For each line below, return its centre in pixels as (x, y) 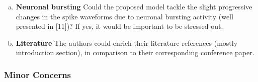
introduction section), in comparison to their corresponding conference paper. (135, 52)
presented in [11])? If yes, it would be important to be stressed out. (119, 26)
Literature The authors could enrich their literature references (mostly (127, 42)
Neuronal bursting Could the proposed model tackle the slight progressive (134, 6)
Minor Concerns (38, 74)
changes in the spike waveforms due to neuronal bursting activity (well (124, 16)
